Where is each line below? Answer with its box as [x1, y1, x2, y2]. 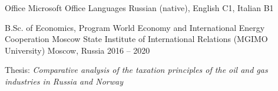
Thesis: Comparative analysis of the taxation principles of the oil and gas [5, 64, 268, 76]
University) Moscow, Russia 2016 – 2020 [5, 44, 150, 56]
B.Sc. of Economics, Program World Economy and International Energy [5, 21, 265, 33]
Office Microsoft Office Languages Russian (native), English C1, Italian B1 [5, 2, 274, 13]
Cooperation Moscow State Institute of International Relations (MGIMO [5, 33, 268, 45]
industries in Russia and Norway [5, 75, 123, 87]
